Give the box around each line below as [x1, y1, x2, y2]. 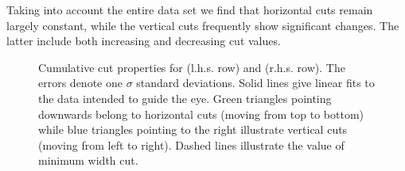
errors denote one [38, 74, 123, 91]
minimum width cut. [38, 152, 138, 169]
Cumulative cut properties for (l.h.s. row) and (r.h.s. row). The [38, 59, 345, 75]
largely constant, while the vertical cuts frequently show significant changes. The [6, 17, 399, 33]
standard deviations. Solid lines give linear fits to [136, 74, 375, 91]
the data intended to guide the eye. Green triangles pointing [38, 89, 332, 106]
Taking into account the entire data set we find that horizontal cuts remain [6, 2, 373, 17]
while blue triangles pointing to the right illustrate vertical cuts [38, 121, 348, 138]
